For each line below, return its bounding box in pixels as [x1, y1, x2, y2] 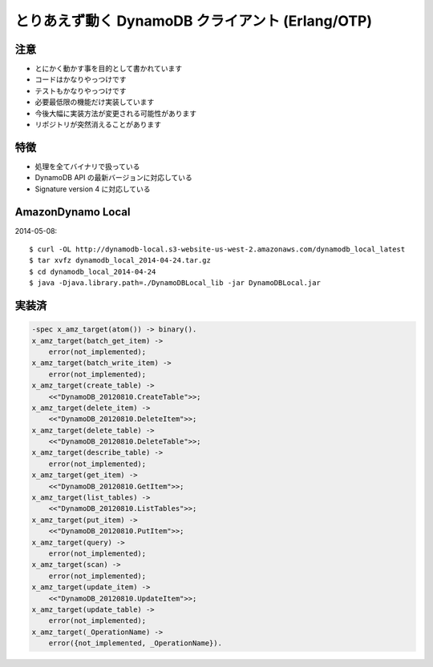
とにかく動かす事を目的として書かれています [34, 64, 183, 74]
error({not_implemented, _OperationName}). [48, 639, 222, 648]
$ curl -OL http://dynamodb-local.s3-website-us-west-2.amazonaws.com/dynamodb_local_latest [29, 245, 406, 254]
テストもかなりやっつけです [34, 86, 127, 95]
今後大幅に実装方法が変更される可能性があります [34, 108, 196, 118]
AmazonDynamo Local [14, 205, 131, 219]
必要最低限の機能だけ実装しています [34, 97, 155, 107]
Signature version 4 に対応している [34, 184, 152, 194]
